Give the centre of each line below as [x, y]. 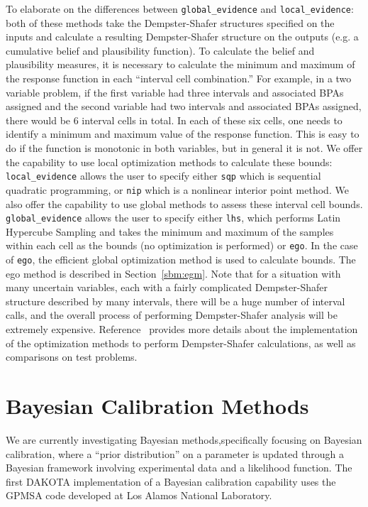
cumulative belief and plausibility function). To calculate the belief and [160, 50]
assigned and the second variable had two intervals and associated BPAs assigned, [184, 106]
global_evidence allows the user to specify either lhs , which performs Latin [173, 218]
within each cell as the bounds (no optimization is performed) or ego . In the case [182, 245]
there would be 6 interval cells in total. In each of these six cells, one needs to [174, 120]
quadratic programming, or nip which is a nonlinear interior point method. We [177, 189]
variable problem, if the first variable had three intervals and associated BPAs [175, 92]
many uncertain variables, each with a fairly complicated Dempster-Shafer [167, 287]
